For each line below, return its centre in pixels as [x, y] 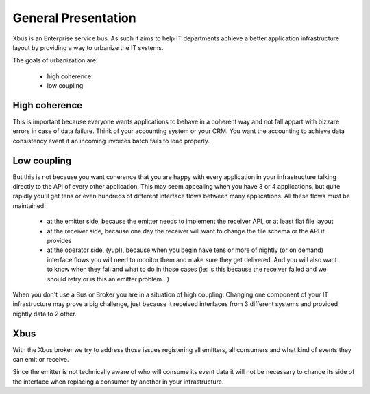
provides [59, 241]
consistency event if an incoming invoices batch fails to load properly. [111, 141]
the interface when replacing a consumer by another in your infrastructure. [118, 382]
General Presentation [74, 18]
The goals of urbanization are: [55, 60]
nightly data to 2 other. [45, 314]
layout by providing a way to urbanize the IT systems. [88, 47]
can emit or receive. [41, 360]
